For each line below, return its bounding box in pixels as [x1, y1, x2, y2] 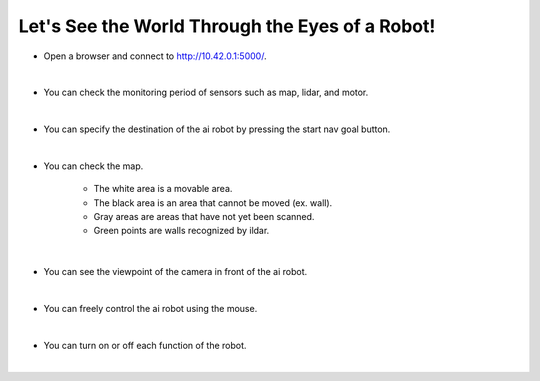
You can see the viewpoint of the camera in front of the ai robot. [43, 266, 308, 278]
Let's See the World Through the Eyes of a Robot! [18, 15, 436, 37]
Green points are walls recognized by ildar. [93, 225, 270, 237]
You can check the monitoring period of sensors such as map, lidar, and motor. [43, 86, 369, 99]
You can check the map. [43, 160, 144, 172]
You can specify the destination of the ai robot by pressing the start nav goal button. [43, 123, 391, 135]
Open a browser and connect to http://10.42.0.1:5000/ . [43, 50, 267, 62]
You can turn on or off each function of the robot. [43, 339, 247, 351]
